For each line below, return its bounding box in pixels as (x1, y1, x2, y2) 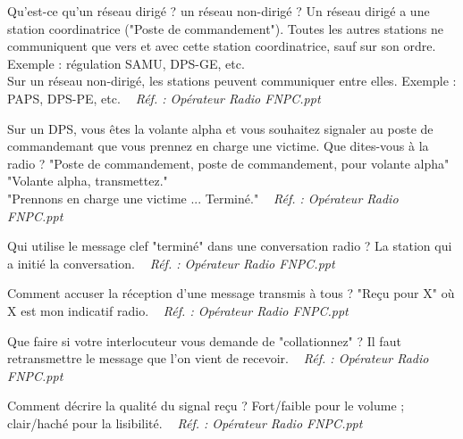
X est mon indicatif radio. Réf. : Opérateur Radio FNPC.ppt (7, 301, 349, 319)
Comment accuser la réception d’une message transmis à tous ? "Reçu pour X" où (7, 284, 455, 302)
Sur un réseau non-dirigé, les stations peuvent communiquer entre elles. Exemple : (7, 71, 457, 90)
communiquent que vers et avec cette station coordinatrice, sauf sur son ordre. (7, 37, 436, 55)
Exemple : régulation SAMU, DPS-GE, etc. (7, 54, 245, 72)
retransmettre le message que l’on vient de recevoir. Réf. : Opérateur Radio (7, 349, 429, 368)
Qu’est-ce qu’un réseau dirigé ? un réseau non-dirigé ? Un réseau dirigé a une (7, 2, 430, 20)
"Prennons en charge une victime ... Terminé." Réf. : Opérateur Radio (7, 188, 399, 207)
